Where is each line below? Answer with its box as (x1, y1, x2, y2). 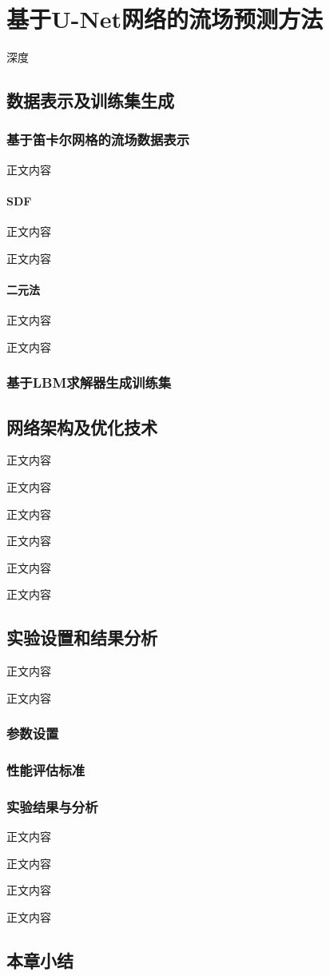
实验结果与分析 (6, 796, 98, 816)
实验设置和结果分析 (6, 625, 157, 650)
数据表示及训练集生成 (6, 88, 174, 113)
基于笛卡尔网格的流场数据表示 (6, 129, 190, 149)
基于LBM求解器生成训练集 (6, 372, 172, 392)
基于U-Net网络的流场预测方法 (6, 2, 323, 35)
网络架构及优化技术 (6, 414, 157, 439)
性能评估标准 (6, 760, 85, 780)
